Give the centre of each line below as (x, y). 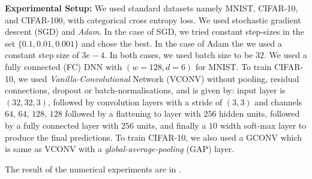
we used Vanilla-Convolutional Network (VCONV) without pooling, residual (159, 78)
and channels (278, 101)
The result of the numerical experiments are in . (93, 169)
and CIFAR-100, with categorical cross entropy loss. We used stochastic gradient (153, 19)
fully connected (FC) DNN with (64, 66)
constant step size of (42, 55)
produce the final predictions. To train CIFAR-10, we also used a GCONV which (154, 137)
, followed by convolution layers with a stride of (135, 101)
